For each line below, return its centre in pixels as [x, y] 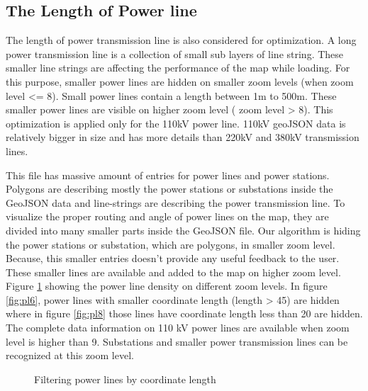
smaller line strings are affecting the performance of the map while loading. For [178, 68]
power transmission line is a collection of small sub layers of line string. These [175, 53]
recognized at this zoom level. [70, 355]
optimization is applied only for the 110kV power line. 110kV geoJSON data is [176, 123]
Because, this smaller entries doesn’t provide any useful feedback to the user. [173, 258]
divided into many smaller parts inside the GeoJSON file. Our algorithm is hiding [183, 230]
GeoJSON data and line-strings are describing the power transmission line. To [175, 202]
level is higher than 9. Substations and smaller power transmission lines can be [177, 341]
